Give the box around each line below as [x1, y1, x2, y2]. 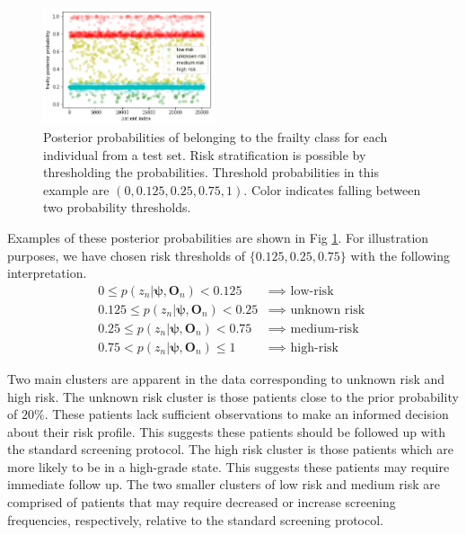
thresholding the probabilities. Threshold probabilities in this [43, 163, 379, 182]
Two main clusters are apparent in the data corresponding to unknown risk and [7, 369, 445, 388]
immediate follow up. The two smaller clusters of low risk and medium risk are [7, 475, 440, 494]
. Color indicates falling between [243, 180, 421, 199]
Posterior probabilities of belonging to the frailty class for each [43, 128, 388, 147]
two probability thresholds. [43, 198, 191, 217]
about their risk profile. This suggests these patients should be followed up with [7, 422, 446, 441]
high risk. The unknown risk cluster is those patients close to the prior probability [7, 387, 459, 406]
